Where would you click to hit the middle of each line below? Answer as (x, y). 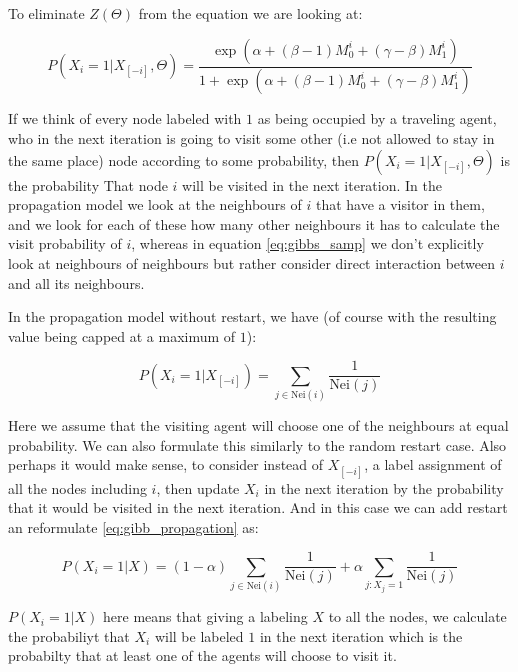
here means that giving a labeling (205, 616)
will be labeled (199, 635)
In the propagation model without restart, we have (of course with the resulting (252, 316)
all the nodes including (77, 487)
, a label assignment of (433, 464)
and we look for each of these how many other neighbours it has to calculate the (254, 223)
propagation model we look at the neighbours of (155, 204)
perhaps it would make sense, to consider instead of (166, 464)
